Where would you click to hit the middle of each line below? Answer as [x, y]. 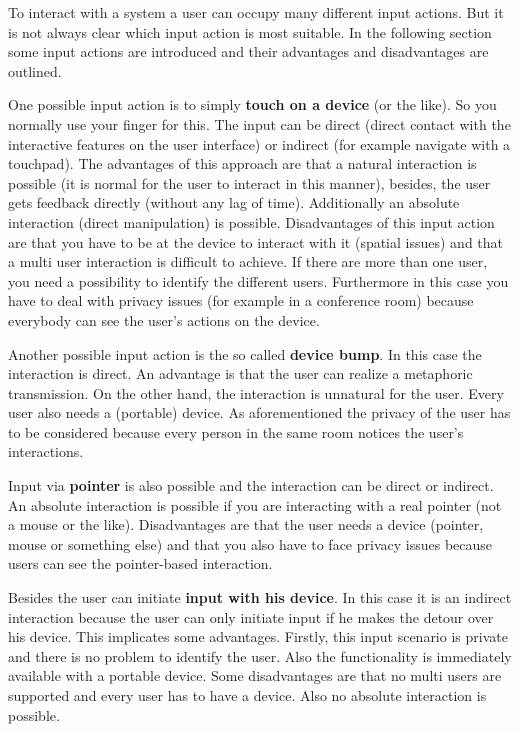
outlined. [35, 70]
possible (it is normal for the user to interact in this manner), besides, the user [249, 182]
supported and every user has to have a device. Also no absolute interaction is [247, 695]
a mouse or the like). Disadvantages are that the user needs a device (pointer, [246, 524]
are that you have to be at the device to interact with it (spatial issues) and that [256, 241]
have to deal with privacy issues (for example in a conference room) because [241, 300]
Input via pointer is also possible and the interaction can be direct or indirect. [251, 485]
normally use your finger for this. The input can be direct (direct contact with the [259, 123]
